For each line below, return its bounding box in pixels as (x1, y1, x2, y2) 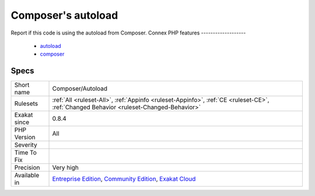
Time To (14, 149, 37, 157)
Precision (14, 164, 40, 172)
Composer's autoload (10, 9, 118, 22)
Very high (52, 164, 79, 172)
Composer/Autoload (52, 85, 108, 93)
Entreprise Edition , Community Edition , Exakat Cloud (52, 175, 196, 183)
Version (14, 133, 36, 142)
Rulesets (14, 99, 38, 108)
